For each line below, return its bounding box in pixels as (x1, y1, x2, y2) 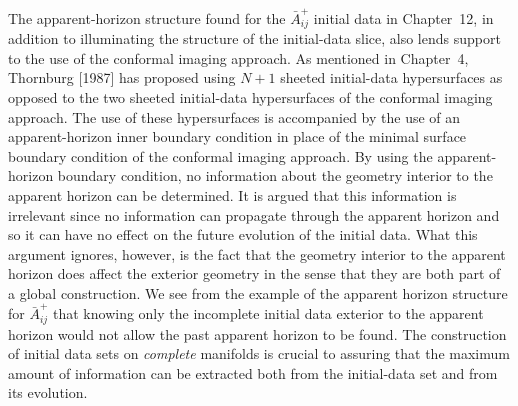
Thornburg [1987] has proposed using (8, 67, 236, 88)
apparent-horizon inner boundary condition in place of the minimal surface (8, 126, 467, 147)
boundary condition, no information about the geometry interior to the (57, 165, 493, 186)
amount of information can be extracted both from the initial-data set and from (8, 362, 498, 383)
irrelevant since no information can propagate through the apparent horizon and (8, 204, 500, 225)
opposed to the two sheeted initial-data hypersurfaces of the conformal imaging (8, 86, 493, 107)
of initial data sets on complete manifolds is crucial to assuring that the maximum (8, 343, 510, 364)
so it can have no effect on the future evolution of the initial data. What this (8, 224, 478, 245)
